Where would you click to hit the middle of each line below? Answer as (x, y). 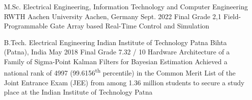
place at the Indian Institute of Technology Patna (78, 92)
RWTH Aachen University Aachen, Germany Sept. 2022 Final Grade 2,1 (113, 16)
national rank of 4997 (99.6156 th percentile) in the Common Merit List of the (120, 72)
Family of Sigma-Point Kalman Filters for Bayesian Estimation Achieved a (116, 61)
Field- (232, 16)
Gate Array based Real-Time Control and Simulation (130, 26)
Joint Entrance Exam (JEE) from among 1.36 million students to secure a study (124, 82)
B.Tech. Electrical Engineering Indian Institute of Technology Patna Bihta (115, 42)
